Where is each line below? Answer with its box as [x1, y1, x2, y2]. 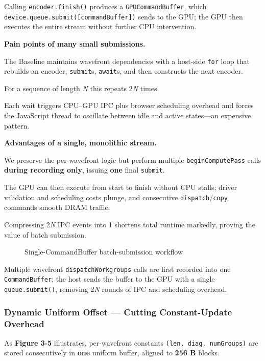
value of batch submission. [4, 229, 86, 240]
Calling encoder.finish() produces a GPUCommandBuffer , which [4, 1, 207, 11]
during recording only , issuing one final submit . [4, 164, 165, 175]
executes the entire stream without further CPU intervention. [4, 21, 197, 32]
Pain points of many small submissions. [4, 38, 146, 49]
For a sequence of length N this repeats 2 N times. [4, 82, 159, 93]
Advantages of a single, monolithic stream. [4, 137, 157, 148]
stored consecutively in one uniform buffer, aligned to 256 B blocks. [4, 347, 220, 358]
